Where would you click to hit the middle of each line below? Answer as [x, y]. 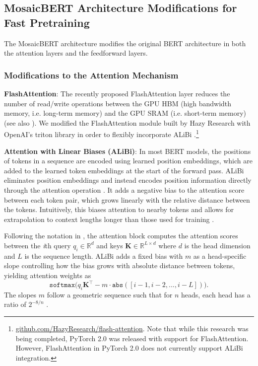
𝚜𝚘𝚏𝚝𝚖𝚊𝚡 [62, 285]
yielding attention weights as [48, 275]
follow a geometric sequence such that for [110, 294]
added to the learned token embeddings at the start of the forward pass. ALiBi [124, 170]
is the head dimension [217, 245]
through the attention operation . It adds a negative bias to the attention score [124, 190]
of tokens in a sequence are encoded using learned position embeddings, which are [128, 161]
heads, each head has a [216, 294]
